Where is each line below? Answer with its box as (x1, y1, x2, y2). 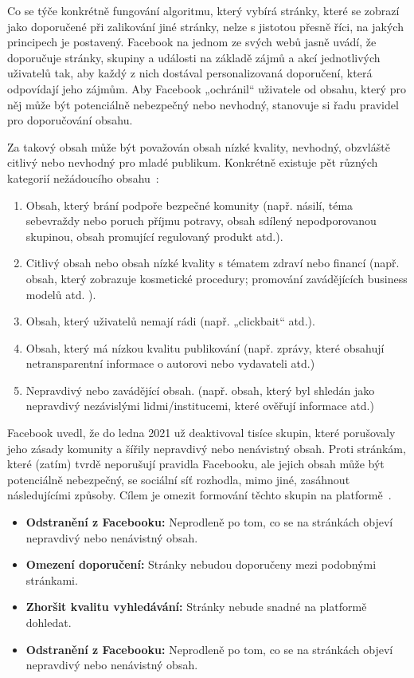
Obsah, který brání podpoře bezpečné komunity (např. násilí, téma (25, 196, 353, 213)
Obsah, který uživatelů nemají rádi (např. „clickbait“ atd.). (25, 313, 315, 329)
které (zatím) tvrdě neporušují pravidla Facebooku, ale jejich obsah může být (7, 455, 385, 472)
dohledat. (25, 614, 72, 630)
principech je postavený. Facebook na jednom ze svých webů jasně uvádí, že (7, 34, 377, 50)
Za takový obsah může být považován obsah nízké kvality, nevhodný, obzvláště (7, 138, 390, 155)
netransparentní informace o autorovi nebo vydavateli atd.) (25, 355, 315, 372)
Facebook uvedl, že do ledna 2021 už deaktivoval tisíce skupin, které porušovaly (7, 424, 396, 441)
